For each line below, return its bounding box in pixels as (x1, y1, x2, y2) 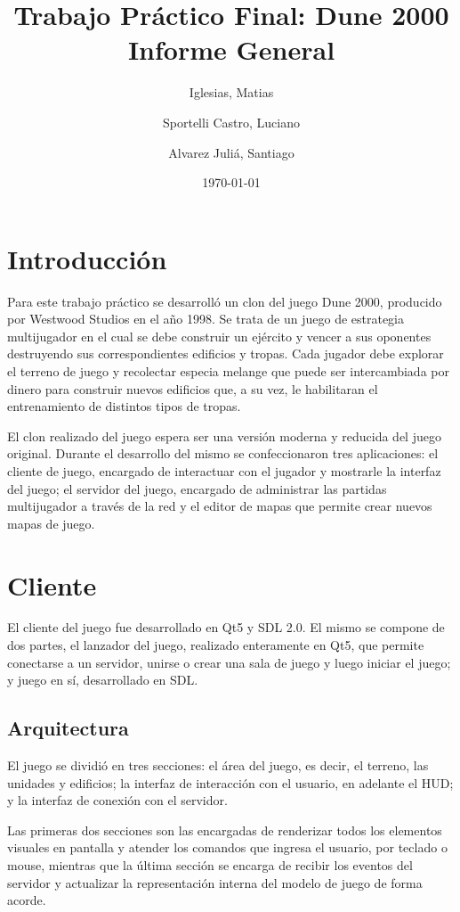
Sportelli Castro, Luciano (163, 112, 300, 131)
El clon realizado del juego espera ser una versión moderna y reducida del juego (7, 426, 441, 445)
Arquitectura (7, 714, 129, 742)
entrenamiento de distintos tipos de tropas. (7, 397, 241, 415)
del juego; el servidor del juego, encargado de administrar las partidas (7, 479, 387, 497)
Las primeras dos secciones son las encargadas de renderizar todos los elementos (7, 820, 442, 839)
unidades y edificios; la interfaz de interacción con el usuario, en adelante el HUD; (7, 773, 454, 792)
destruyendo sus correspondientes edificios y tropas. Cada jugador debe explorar (7, 344, 444, 363)
